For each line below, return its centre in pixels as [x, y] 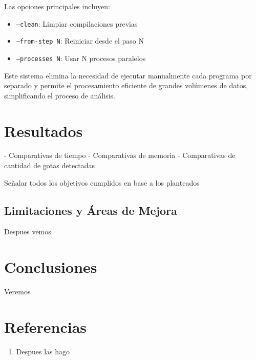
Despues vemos [28, 232]
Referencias [46, 326]
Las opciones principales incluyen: [57, 6]
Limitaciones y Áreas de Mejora [91, 210]
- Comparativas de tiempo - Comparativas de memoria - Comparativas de [120, 155]
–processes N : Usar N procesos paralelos [81, 58]
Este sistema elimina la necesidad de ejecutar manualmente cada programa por [128, 75]
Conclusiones [51, 267]
